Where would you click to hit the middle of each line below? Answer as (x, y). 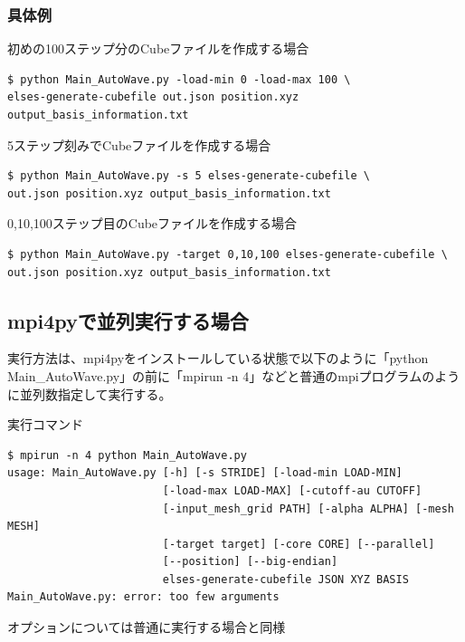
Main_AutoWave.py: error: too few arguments (143, 597)
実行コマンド (45, 424)
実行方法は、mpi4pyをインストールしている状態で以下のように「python (218, 358)
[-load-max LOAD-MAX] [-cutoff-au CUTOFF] (292, 490)
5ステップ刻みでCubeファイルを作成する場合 (139, 144)
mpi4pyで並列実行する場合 (128, 320)
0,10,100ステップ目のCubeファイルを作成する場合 (152, 223)
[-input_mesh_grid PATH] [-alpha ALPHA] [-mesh (308, 508)
